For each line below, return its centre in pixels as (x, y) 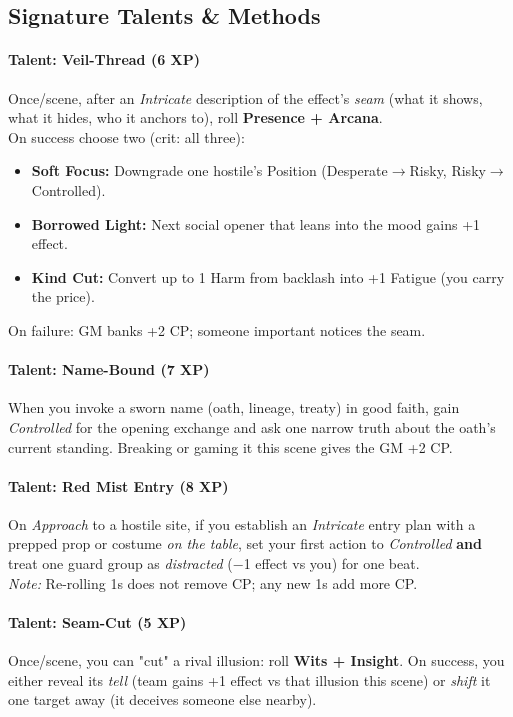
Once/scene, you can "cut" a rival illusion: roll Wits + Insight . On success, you (256, 660)
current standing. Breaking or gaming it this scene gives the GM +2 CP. (230, 446)
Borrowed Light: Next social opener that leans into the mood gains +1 (256, 223)
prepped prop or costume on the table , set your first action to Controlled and (245, 543)
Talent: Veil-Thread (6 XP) (104, 59)
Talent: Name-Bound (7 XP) (109, 369)
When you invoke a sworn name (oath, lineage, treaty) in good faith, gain (234, 407)
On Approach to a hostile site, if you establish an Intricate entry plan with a (242, 523)
